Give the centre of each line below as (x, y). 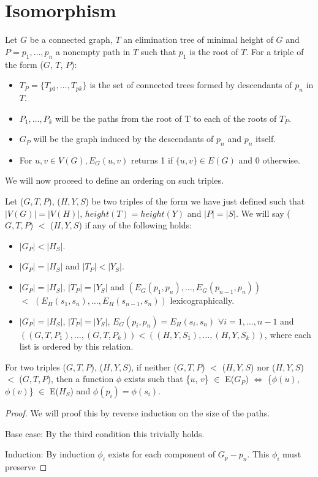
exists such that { (157, 379)
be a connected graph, (71, 39)
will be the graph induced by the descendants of (123, 139)
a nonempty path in (93, 51)
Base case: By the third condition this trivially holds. (105, 433)
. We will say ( (263, 213)
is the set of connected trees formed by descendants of (191, 85)
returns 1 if (152, 160)
